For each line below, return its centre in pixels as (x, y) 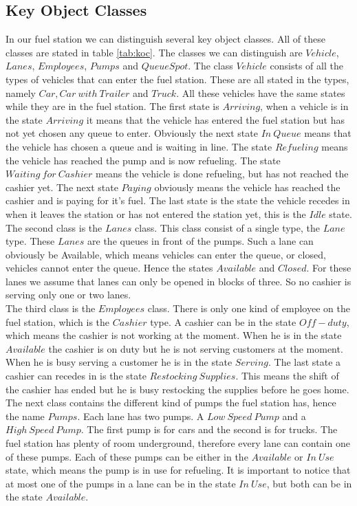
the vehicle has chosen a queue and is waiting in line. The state (139, 146)
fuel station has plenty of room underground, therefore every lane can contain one (178, 443)
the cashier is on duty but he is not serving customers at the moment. (196, 348)
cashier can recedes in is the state (76, 376)
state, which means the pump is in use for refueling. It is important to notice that (178, 470)
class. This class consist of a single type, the (227, 227)
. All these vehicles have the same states (261, 92)
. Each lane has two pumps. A (141, 416)
